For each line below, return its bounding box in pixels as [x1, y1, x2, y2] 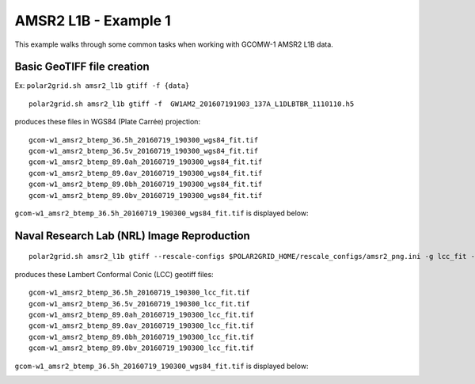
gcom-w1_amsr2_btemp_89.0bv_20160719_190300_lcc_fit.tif [28, 344, 255, 352]
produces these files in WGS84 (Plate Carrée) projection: [14, 117, 201, 127]
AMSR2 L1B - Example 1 [14, 12, 172, 29]
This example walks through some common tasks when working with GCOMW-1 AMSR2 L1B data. [14, 40, 334, 49]
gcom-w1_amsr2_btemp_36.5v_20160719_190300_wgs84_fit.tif [28, 146, 259, 156]
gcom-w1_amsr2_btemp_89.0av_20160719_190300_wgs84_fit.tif [28, 169, 263, 177]
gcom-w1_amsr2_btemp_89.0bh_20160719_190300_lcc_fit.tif [28, 333, 255, 341]
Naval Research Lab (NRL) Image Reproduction [14, 229, 251, 242]
